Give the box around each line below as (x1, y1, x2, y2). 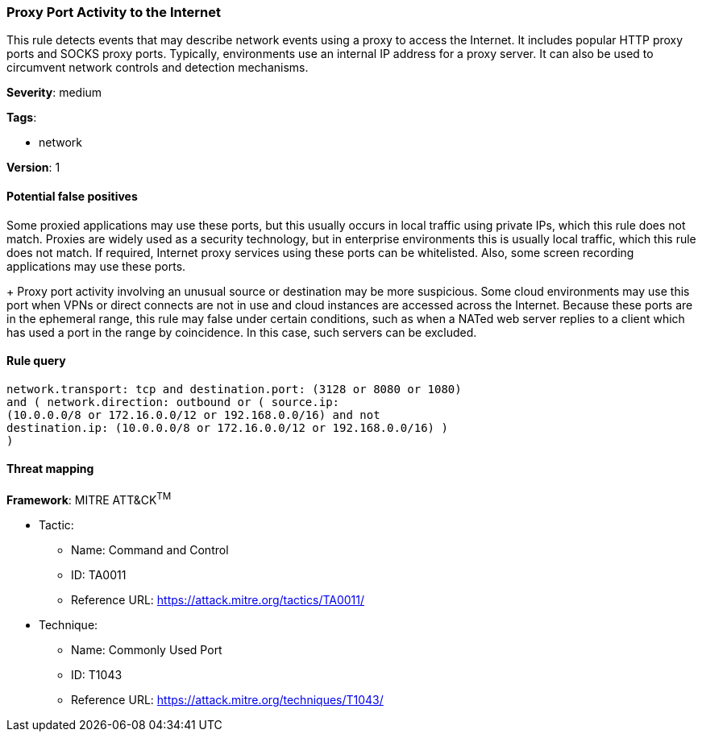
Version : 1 (6, 160, 60, 175)
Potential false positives (6, 189, 138, 203)
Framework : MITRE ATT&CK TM (6, 491, 172, 507)
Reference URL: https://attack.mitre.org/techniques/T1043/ (71, 692, 384, 707)
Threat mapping (6, 462, 94, 476)
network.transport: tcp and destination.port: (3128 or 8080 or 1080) (6, 382, 462, 396)
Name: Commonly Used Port (71, 642, 222, 657)
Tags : (6, 110, 37, 125)
